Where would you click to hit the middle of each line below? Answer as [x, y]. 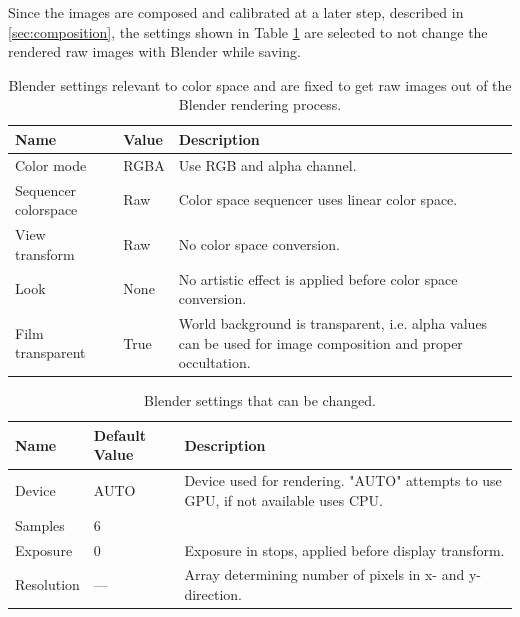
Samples [40, 524]
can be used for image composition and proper [320, 342]
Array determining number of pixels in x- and [324, 574]
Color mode [51, 164]
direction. [213, 594]
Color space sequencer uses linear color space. [318, 199]
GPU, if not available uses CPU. [283, 499]
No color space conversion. [259, 243]
